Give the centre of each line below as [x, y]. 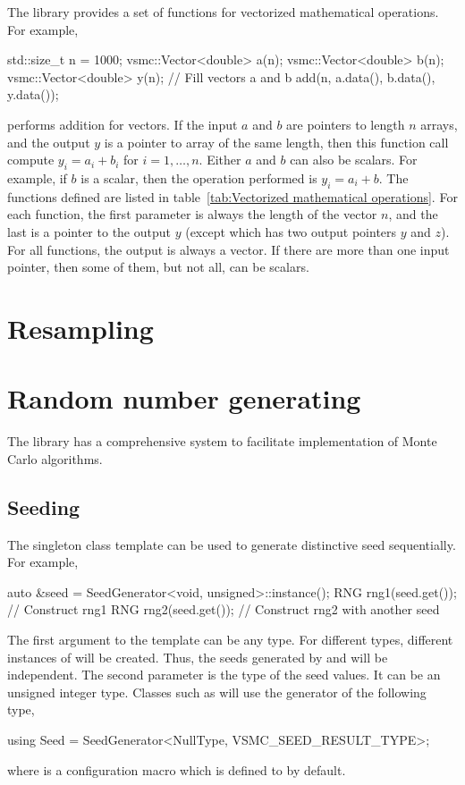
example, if [37, 177]
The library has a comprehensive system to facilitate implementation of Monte [222, 441]
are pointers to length [346, 124]
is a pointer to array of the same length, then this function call [276, 142]
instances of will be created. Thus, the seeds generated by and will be [198, 657]
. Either [220, 160]
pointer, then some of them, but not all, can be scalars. [158, 267]
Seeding [44, 506]
